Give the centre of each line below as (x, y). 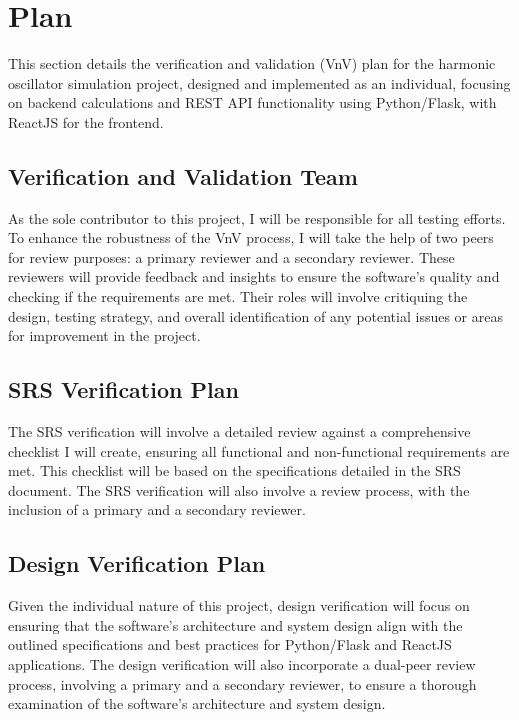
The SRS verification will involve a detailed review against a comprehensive (239, 431)
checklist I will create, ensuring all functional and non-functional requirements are (259, 450)
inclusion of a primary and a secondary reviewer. (157, 509)
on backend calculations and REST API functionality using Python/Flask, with (252, 102)
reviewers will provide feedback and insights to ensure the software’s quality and (254, 276)
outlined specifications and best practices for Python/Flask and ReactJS (230, 644)
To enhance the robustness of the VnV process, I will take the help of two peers (251, 237)
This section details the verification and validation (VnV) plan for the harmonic (252, 63)
